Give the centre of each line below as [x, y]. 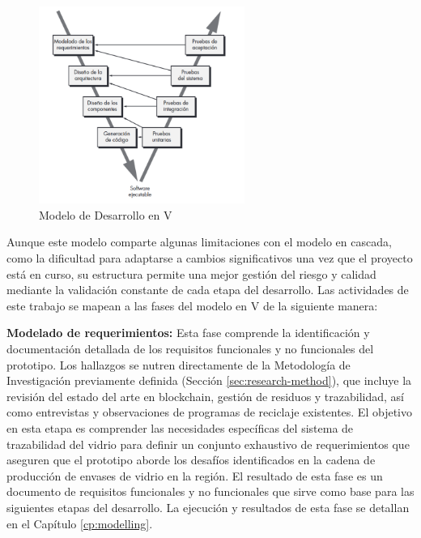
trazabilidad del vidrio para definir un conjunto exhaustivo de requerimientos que [208, 444]
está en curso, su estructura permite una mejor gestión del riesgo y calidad [191, 273]
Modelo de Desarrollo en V [106, 214]
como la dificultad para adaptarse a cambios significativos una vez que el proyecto [210, 258]
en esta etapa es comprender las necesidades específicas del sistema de [180, 427]
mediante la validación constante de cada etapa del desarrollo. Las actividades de [208, 290]
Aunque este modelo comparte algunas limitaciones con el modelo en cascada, [199, 242]
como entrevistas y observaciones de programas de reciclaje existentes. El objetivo [209, 412]
